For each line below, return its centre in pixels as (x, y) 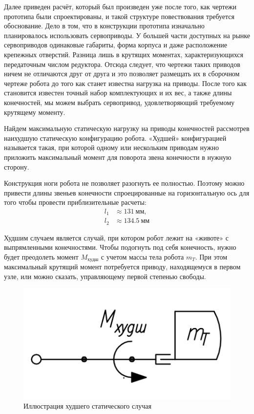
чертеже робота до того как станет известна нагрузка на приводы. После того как (125, 83)
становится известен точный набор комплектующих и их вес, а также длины (118, 93)
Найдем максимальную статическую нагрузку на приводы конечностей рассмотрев (127, 128)
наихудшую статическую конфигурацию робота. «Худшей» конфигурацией (115, 138)
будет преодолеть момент (41, 257)
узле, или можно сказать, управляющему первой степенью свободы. (105, 276)
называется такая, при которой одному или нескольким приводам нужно (111, 147)
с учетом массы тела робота (142, 257)
